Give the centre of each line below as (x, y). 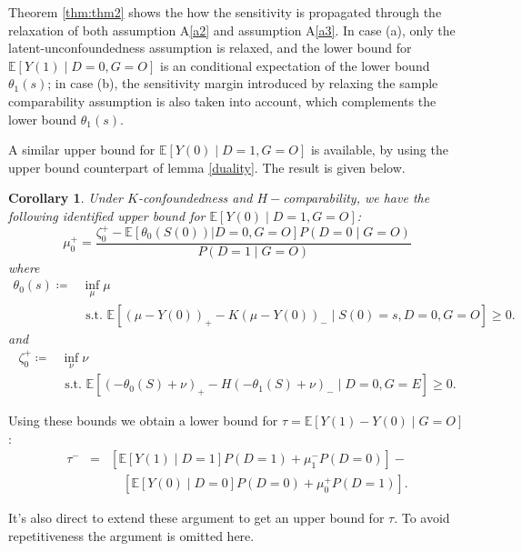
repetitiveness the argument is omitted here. (131, 535)
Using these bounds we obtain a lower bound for (143, 421)
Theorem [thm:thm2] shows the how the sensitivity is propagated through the (225, 12)
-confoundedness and (195, 198)
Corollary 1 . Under (66, 198)
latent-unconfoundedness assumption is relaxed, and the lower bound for (210, 48)
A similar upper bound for (82, 150)
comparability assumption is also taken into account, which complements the (222, 100)
